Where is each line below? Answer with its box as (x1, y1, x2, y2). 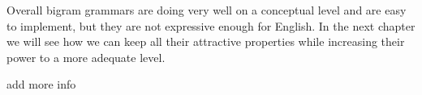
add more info (6, 76, 76, 93)
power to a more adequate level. (6, 48, 166, 65)
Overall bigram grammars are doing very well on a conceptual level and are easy (6, 2, 407, 18)
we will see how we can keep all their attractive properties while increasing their (6, 33, 405, 50)
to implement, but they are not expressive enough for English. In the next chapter (6, 17, 416, 34)
